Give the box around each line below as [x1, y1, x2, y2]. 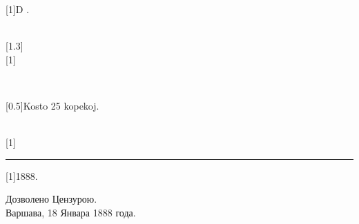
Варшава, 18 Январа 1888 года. [6, 205, 136, 219]
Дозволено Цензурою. [6, 192, 97, 206]
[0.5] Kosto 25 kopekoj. [6, 98, 99, 112]
